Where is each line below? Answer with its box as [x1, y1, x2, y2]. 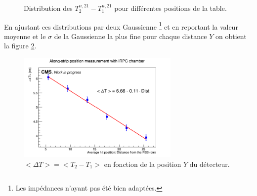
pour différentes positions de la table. [114, 3, 227, 13]
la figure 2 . [4, 40, 37, 51]
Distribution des [24, 3, 73, 13]
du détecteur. [189, 158, 230, 169]
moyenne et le [4, 31, 46, 41]
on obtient [215, 31, 247, 41]
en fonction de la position [104, 158, 181, 169]
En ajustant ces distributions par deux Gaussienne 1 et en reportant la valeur [4, 20, 238, 32]
